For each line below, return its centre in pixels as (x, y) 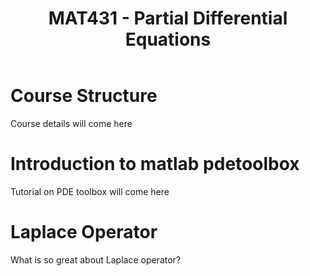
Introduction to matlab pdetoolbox (155, 164)
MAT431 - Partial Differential (168, 18)
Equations (168, 39)
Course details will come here (71, 123)
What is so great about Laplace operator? (96, 259)
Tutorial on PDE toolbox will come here (90, 191)
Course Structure (84, 96)
